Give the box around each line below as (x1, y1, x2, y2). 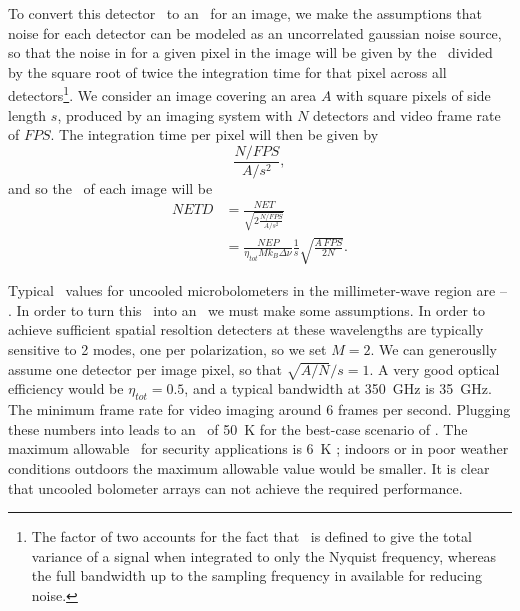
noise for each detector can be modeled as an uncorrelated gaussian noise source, (8, 22, 502, 43)
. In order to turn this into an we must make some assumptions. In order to (8, 299, 486, 320)
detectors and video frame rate (313, 104, 501, 125)
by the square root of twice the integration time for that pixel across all (8, 61, 447, 82)
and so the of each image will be (8, 177, 213, 198)
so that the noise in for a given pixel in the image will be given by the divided (8, 42, 493, 63)
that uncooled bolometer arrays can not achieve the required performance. (8, 477, 463, 498)
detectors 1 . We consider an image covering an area (8, 82, 317, 106)
